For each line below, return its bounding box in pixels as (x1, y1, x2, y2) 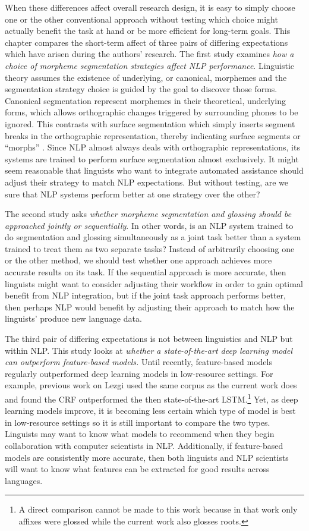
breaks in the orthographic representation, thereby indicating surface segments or (5, 129, 301, 142)
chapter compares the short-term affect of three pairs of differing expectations (5, 36, 288, 48)
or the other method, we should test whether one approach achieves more (5, 254, 272, 266)
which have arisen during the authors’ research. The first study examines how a (5, 48, 294, 60)
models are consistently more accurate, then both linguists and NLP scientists (5, 451, 289, 463)
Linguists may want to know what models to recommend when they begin (5, 428, 275, 440)
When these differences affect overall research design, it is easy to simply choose (5, 1, 295, 13)
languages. (5, 474, 43, 486)
